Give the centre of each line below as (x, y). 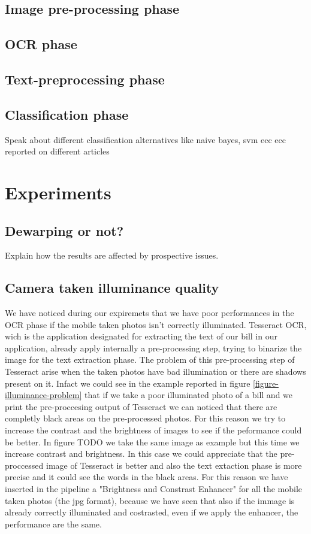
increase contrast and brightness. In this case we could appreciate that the (141, 453)
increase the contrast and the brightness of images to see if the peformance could (153, 430)
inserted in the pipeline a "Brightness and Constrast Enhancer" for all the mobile (154, 489)
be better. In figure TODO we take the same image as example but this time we (152, 442)
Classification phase (67, 114)
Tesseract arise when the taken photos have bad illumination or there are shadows (155, 371)
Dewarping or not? (64, 230)
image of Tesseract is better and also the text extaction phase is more (174, 465)
